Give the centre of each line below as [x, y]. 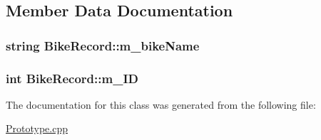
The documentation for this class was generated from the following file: [161, 104]
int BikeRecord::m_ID [72, 78]
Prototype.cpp [37, 128]
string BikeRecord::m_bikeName [103, 45]
